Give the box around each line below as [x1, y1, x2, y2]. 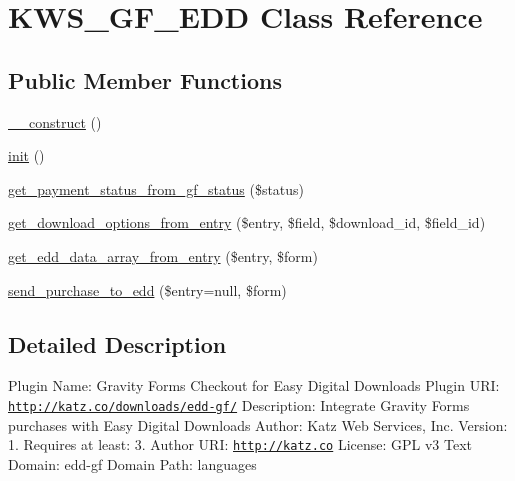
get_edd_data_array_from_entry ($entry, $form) [8, 245, 318, 266]
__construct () [8, 111, 102, 132]
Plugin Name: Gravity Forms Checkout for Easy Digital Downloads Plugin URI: [8, 375, 500, 396]
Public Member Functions [8, 64, 282, 95]
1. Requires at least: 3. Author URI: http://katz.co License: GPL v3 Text [8, 434, 473, 455]
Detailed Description [8, 328, 227, 359]
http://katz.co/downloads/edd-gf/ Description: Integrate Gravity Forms [8, 394, 470, 415]
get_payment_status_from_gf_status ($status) [8, 178, 305, 199]
